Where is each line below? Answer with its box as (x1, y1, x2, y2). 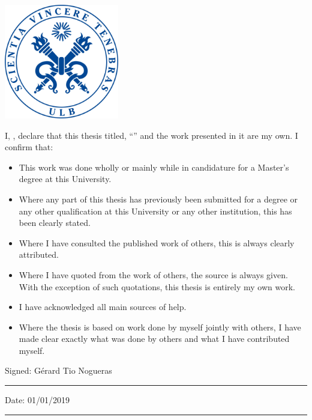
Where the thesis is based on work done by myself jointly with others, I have (19, 320, 301, 333)
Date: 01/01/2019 (5, 394, 70, 406)
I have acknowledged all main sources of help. (19, 300, 187, 313)
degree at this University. (19, 172, 112, 185)
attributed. (19, 248, 59, 261)
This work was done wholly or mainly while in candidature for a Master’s (19, 160, 289, 173)
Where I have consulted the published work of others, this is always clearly (19, 236, 295, 249)
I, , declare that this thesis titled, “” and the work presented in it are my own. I (5, 129, 298, 141)
